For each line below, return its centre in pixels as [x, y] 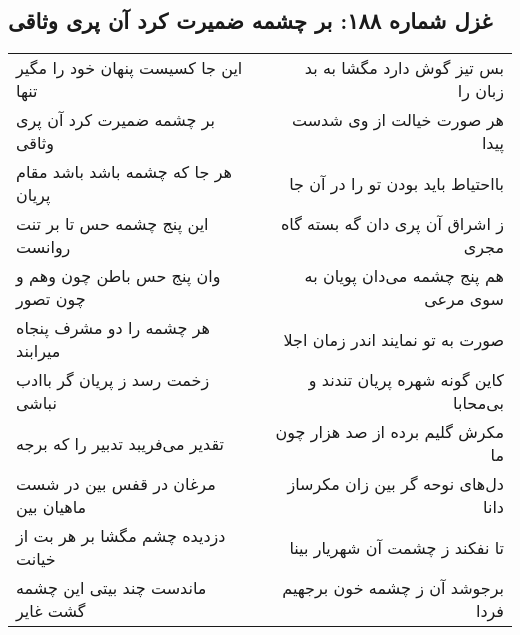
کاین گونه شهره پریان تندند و [406, 380]
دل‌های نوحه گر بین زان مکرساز [395, 484]
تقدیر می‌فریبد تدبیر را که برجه [120, 443]
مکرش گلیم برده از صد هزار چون [389, 432]
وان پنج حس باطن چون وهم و [118, 276]
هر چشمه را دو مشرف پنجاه [113, 328]
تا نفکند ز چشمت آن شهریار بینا [396, 547]
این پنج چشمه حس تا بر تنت [112, 224]
